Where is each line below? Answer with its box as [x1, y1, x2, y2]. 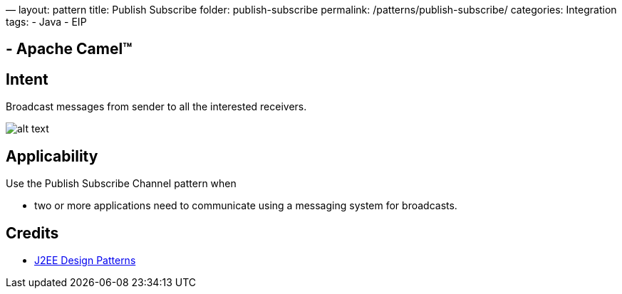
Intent [6, 70, 48, 88]
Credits [6, 224, 59, 242]
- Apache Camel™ [6, 40, 133, 58]
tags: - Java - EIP [6, 16, 87, 28]
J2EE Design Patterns [34, 253, 136, 266]
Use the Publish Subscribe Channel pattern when [6, 177, 237, 190]
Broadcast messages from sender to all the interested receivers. [6, 100, 307, 113]
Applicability [6, 147, 98, 165]
